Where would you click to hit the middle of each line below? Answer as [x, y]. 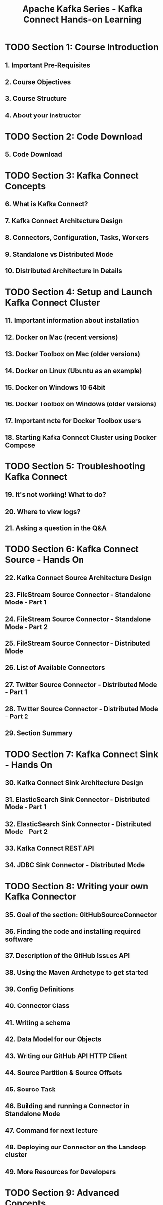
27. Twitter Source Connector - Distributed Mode [81, 684]
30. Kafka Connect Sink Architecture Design [74, 783]
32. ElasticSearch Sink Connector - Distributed [78, 824]
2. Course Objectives [38, 82]
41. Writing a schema [38, 1022]
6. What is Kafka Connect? [47, 204]
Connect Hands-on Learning [82, 19]
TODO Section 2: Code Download [74, 136]
